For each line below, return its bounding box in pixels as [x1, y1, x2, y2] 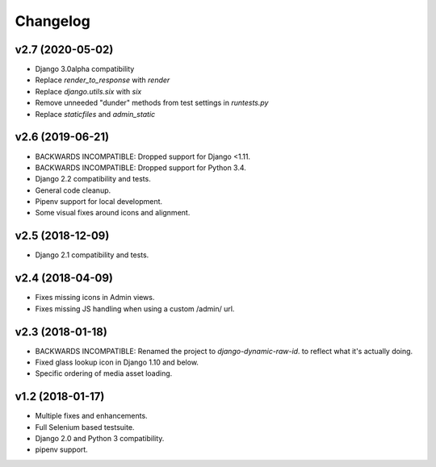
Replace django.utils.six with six [35, 86, 142, 96]
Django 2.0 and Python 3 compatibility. [35, 434, 165, 444]
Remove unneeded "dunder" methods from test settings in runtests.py [35, 98, 269, 108]
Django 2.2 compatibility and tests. [35, 174, 151, 184]
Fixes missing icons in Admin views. [35, 293, 155, 302]
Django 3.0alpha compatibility [35, 65, 135, 74]
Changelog [15, 12, 90, 30]
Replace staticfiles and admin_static [35, 109, 156, 119]
